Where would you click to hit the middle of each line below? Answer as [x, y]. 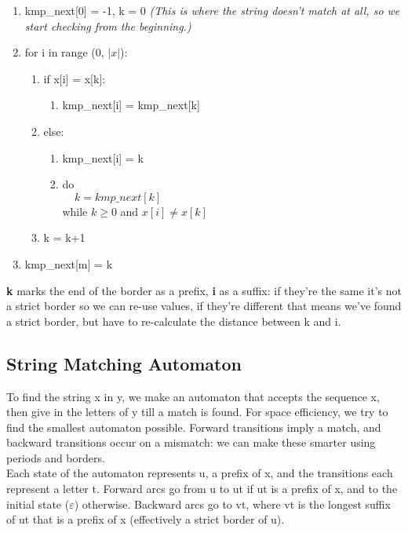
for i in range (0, [64, 52]
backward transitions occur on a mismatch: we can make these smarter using [191, 442]
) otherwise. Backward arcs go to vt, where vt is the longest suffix [232, 504]
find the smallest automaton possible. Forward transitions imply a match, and [194, 427]
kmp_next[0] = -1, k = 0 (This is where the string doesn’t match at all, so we [212, 10]
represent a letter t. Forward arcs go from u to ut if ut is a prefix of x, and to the [202, 489]
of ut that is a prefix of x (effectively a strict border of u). [146, 519]
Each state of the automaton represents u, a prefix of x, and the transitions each [200, 473]
